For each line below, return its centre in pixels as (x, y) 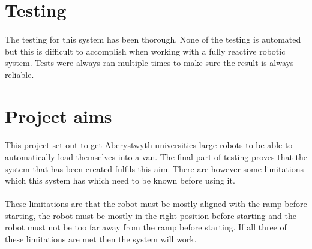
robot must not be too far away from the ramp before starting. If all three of (146, 227)
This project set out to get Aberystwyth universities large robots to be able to (149, 145)
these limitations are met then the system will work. (101, 239)
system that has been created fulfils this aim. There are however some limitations (154, 168)
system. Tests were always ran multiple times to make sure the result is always (149, 63)
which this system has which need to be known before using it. (120, 180)
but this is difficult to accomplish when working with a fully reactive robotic (145, 51)
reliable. (19, 74)
